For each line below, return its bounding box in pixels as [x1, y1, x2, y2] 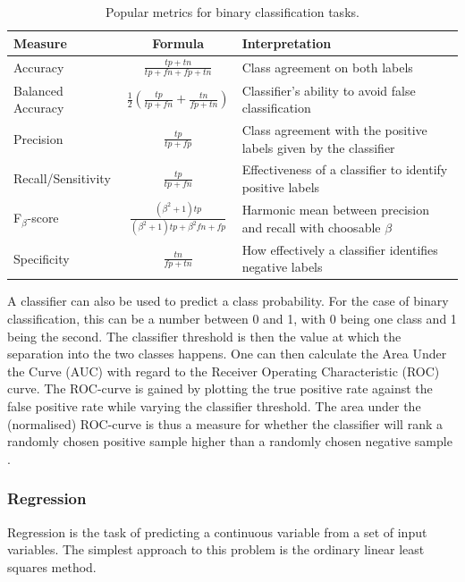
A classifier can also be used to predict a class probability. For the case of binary [7, 291, 449, 310]
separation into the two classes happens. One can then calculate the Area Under [7, 344, 447, 363]
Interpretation [241, 33, 332, 52]
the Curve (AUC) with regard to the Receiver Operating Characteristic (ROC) [7, 361, 440, 380]
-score [27, 208, 59, 227]
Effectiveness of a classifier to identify [241, 160, 448, 179]
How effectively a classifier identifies [241, 240, 438, 258]
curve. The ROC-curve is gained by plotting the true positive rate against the [7, 379, 433, 398]
